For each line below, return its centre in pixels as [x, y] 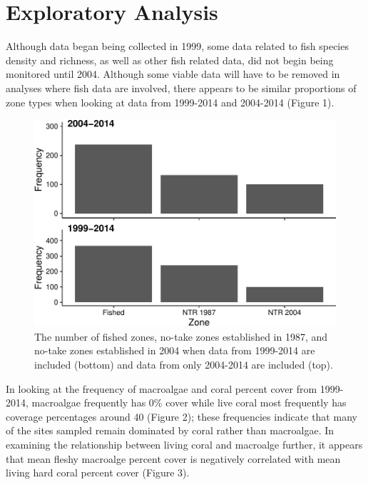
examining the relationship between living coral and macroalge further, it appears [184, 444]
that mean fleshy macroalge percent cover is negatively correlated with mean [173, 458]
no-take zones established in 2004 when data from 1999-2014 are [175, 350]
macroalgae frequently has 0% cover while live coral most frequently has [189, 402]
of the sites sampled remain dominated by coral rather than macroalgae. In [170, 430]
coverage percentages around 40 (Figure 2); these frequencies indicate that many [182, 416]
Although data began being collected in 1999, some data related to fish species [177, 46]
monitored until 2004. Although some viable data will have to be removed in [173, 74]
